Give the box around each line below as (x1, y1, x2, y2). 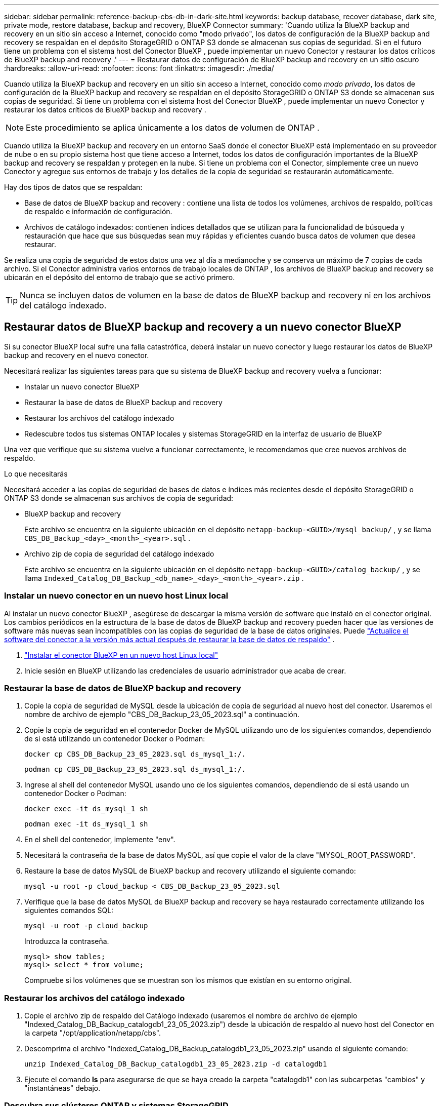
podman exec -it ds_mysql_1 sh (24, 820, 148, 828)
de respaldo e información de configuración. (24, 207, 172, 216)
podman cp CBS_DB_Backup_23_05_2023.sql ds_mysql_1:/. (24, 765, 246, 774)
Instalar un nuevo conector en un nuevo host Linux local (4, 590, 229, 601)
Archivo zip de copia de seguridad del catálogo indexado (24, 549, 214, 558)
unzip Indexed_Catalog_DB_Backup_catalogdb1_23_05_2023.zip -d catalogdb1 (24, 1060, 327, 1069)
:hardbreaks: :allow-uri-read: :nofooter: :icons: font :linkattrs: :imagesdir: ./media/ (4, 64, 274, 72)
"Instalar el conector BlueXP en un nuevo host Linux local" (24, 650, 218, 659)
